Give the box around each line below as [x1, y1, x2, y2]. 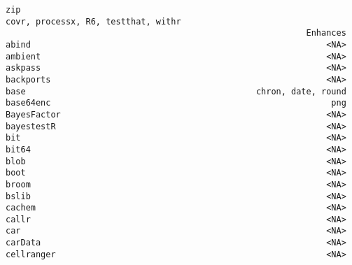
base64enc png [6, 98, 346, 108]
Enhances [306, 28, 346, 38]
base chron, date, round [6, 86, 346, 96]
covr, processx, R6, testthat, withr [6, 16, 181, 27]
